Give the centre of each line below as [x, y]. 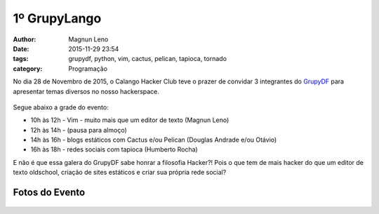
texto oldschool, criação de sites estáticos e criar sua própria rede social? [120, 173]
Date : [21, 48]
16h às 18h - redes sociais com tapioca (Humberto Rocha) [114, 149]
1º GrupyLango [57, 18]
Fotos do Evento [49, 193]
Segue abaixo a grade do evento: [61, 107]
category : [28, 68]
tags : [21, 59]
